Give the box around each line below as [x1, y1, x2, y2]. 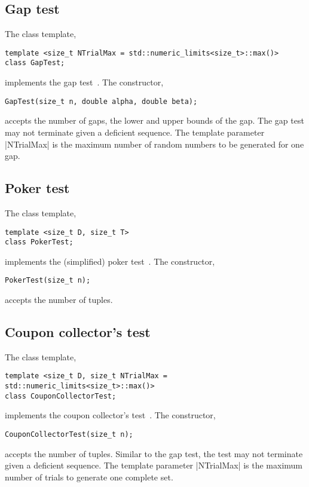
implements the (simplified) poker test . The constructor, [5, 255, 215, 267]
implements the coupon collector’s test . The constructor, [5, 409, 216, 421]
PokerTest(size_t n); [5, 276, 91, 285]
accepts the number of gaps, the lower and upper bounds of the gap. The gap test [5, 114, 304, 127]
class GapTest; [5, 59, 65, 68]
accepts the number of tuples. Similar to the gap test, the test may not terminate [5, 447, 303, 460]
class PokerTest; [5, 238, 74, 247]
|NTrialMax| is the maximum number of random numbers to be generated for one [5, 137, 304, 150]
